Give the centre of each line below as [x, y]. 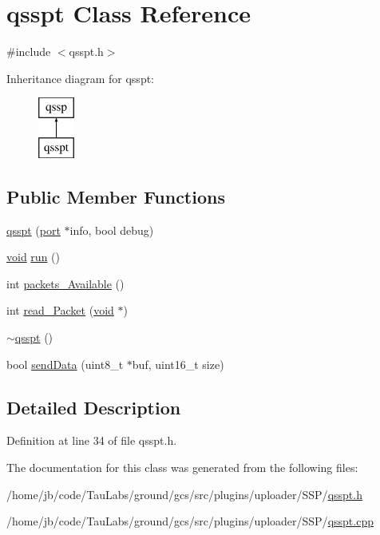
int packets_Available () [65, 283]
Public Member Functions [116, 196]
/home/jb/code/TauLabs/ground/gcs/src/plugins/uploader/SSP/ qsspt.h [184, 494]
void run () [33, 257]
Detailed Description [94, 407]
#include [29, 52]
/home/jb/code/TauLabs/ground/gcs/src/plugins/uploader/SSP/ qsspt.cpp [190, 521]
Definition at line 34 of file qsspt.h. [92, 440]
